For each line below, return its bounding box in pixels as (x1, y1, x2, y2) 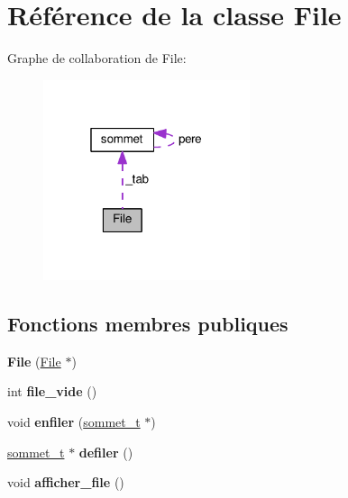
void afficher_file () (7, 473, 124, 492)
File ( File (7, 351, 61, 370)
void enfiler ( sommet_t (7, 412, 141, 430)
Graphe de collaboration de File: (7, 49, 187, 68)
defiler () (78, 442, 133, 461)
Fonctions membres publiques (7, 310, 288, 337)
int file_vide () (7, 382, 97, 401)
